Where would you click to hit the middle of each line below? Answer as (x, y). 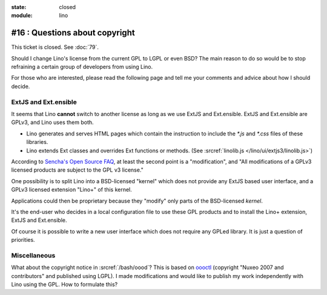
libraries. (37, 142)
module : (22, 16)
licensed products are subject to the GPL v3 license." (77, 170)
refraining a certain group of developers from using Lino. (82, 67)
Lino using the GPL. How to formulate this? (64, 284)
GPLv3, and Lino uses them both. (52, 122)
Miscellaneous (33, 255)
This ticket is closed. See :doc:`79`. (55, 47)
